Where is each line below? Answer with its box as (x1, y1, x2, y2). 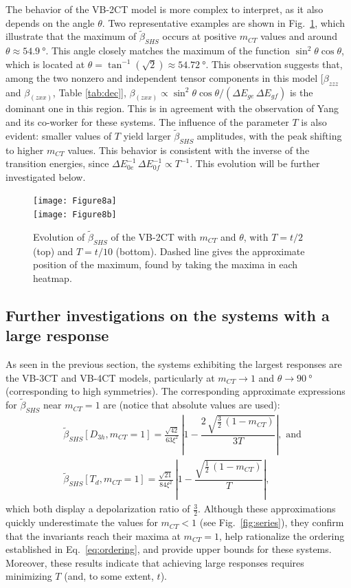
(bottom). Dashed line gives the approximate (115, 243, 305, 258)
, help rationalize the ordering (219, 528, 345, 543)
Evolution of (33, 229, 85, 243)
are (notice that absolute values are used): (103, 398, 280, 412)
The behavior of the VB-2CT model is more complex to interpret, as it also (5, 2, 324, 16)
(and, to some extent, (64, 569, 154, 583)
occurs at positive (162, 29, 237, 43)
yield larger (123, 128, 171, 142)
